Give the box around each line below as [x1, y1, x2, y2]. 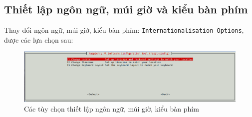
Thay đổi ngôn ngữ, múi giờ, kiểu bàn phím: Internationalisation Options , [4, 25, 244, 35]
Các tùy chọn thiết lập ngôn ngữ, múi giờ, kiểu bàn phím [24, 103, 199, 114]
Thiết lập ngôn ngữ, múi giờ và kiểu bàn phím [4, 1, 248, 17]
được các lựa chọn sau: [4, 34, 73, 45]
